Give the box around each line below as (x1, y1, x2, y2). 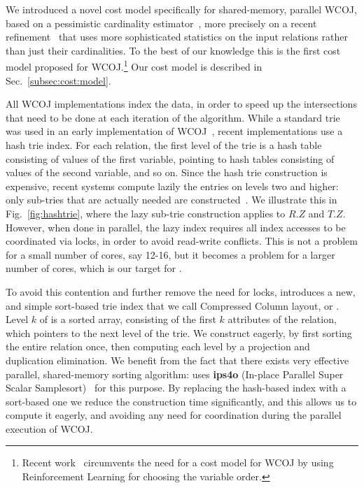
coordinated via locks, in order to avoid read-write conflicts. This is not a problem (6, 234, 358, 248)
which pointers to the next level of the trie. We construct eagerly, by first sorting (6, 325, 352, 340)
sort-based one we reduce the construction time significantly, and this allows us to (6, 394, 357, 408)
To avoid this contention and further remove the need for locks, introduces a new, (6, 284, 356, 299)
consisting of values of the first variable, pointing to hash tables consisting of (6, 151, 335, 166)
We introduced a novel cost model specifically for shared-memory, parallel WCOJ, (6, 2, 357, 16)
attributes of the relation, (227, 312, 337, 326)
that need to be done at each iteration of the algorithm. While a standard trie (6, 110, 340, 124)
